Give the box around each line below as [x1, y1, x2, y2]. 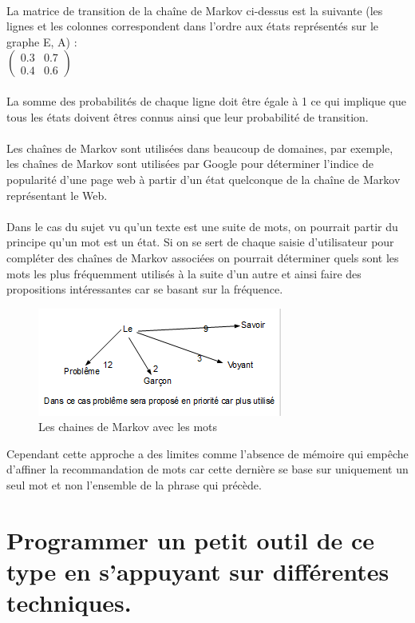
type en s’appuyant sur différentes [6, 555, 389, 588]
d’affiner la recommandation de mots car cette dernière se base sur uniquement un [6, 461, 409, 477]
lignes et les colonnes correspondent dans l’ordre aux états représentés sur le [6, 18, 379, 34]
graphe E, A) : [6, 33, 77, 50]
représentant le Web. [6, 186, 108, 203]
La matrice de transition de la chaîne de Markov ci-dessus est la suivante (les [6, 2, 383, 18]
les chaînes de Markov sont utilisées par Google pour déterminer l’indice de [6, 155, 373, 172]
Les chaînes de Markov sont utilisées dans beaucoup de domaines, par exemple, [6, 139, 393, 156]
